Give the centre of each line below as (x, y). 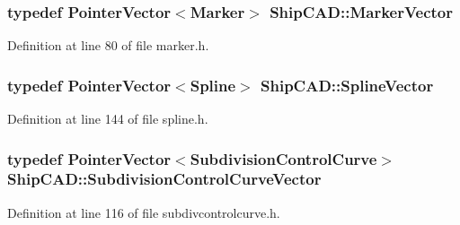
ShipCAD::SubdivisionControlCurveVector (164, 179)
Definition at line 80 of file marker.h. (108, 45)
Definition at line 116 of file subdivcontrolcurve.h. (144, 212)
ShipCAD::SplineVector (347, 85)
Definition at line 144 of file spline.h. (108, 119)
